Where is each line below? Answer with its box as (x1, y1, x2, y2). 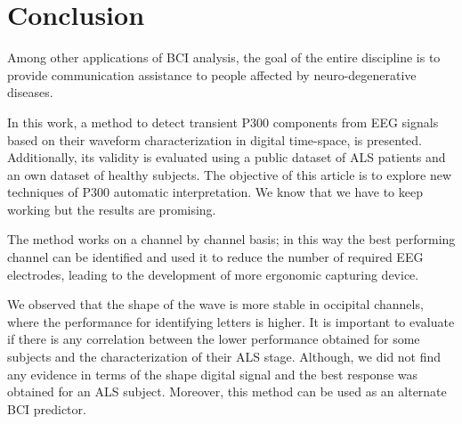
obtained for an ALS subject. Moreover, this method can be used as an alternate (7, 382, 447, 401)
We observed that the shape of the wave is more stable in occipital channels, (7, 295, 424, 314)
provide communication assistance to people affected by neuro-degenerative (7, 65, 417, 84)
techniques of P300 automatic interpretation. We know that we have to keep (7, 183, 423, 201)
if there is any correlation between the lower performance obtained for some (7, 330, 420, 348)
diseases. (7, 83, 53, 102)
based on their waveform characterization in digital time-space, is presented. (7, 130, 422, 149)
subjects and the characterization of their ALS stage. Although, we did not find (7, 347, 442, 366)
